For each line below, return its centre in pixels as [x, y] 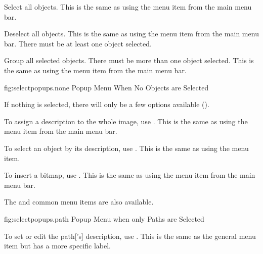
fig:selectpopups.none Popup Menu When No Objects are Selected [106, 87]
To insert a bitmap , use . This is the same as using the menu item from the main [130, 175]
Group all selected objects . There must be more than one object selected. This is [129, 60]
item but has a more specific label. [57, 246]
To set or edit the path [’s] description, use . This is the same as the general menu [130, 236]
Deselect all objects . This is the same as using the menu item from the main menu [131, 34]
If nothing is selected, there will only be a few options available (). [107, 104]
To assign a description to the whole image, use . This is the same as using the [126, 121]
